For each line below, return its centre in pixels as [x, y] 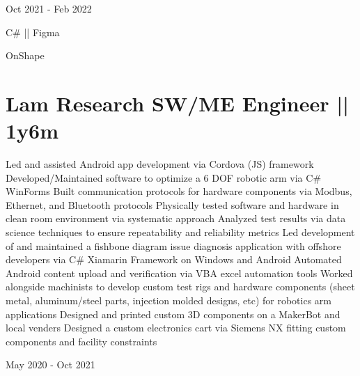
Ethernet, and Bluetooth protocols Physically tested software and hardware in [172, 204]
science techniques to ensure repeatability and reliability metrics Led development [180, 232]
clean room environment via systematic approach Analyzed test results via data [176, 218]
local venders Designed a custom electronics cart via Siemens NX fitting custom [176, 328]
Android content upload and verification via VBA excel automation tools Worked [179, 273]
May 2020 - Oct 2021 [50, 365]
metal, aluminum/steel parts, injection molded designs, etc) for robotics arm [169, 300]
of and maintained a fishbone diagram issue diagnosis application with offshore [173, 245]
